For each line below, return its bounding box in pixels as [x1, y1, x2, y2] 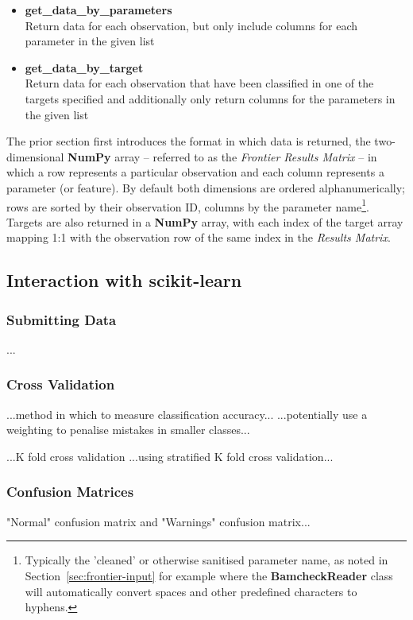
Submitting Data [6, 309, 117, 329]
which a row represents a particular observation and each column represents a [6, 164, 384, 180]
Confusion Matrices [6, 482, 134, 502]
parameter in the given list [25, 33, 155, 49]
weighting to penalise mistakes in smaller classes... [6, 421, 250, 438]
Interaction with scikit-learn [6, 268, 242, 293]
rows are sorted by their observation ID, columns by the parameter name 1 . [6, 196, 369, 215]
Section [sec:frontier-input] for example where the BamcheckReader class [25, 567, 393, 583]
